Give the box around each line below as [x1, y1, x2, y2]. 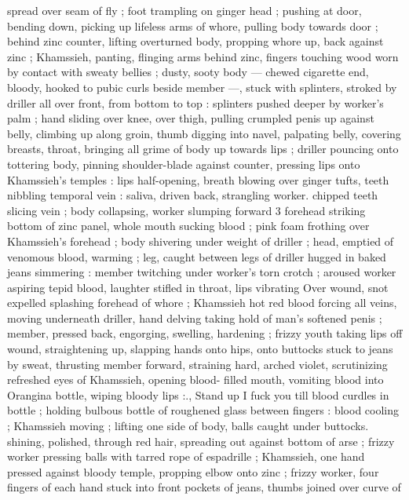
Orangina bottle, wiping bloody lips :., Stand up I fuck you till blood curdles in [7, 386, 389, 403]
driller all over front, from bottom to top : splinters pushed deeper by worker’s [7, 94, 384, 111]
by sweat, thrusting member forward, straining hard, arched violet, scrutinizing [7, 356, 388, 372]
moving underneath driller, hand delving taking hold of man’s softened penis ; [7, 309, 382, 326]
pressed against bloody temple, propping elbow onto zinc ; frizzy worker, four [7, 463, 379, 480]
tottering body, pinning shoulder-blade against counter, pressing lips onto [7, 155, 360, 172]
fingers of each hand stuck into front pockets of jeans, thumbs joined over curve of [7, 479, 401, 495]
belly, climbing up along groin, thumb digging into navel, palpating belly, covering [7, 125, 401, 141]
